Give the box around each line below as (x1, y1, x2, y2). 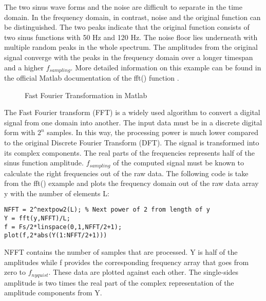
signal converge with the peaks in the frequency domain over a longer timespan (4, 51, 253, 62)
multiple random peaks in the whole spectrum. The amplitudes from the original (4, 42, 258, 52)
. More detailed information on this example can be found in (70, 62, 261, 72)
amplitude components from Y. (4, 287, 102, 298)
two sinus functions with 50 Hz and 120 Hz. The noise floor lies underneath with (4, 31, 258, 42)
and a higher (4, 62, 44, 72)
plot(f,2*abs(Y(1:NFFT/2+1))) (4, 232, 107, 239)
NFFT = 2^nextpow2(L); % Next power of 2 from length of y (4, 206, 210, 214)
